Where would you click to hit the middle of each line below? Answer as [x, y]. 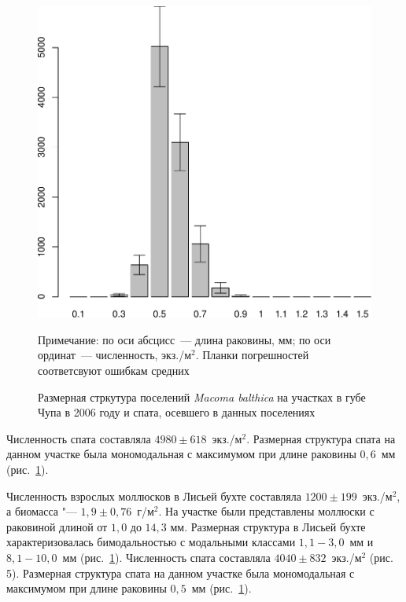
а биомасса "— [42, 511]
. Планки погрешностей [252, 355]
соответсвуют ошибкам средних [114, 371]
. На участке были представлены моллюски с [266, 511]
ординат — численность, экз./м [115, 355]
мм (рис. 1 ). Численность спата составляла [166, 557]
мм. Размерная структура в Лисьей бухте [268, 526]
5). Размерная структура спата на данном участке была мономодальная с [181, 573]
